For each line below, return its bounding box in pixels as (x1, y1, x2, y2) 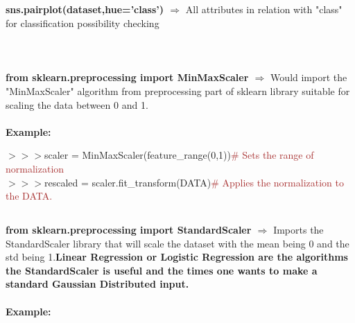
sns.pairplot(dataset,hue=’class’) (6, 2, 164, 17)
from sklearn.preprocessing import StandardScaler (6, 222, 252, 237)
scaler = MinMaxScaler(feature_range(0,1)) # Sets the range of (44, 148, 314, 162)
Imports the (273, 222, 324, 237)
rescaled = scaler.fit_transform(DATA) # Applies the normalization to (44, 175, 344, 189)
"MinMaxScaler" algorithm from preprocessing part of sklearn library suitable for (6, 83, 350, 98)
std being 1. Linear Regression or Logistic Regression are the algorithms (6, 250, 348, 264)
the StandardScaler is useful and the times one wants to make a (6, 263, 318, 277)
